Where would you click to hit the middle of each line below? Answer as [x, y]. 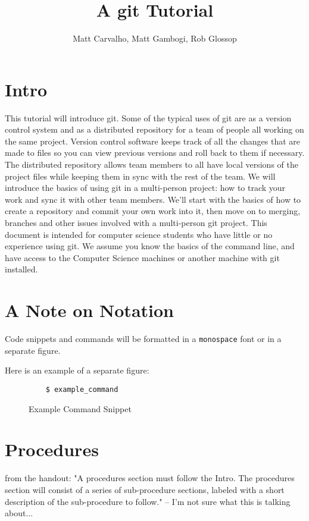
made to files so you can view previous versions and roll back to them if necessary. [155, 153]
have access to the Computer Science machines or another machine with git [142, 257]
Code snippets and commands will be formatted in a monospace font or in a [143, 339]
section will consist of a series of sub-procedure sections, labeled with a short [145, 489]
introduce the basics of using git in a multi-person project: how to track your [145, 188]
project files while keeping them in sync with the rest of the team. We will [140, 176]
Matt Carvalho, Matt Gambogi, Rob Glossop [155, 38]
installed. [21, 269]
